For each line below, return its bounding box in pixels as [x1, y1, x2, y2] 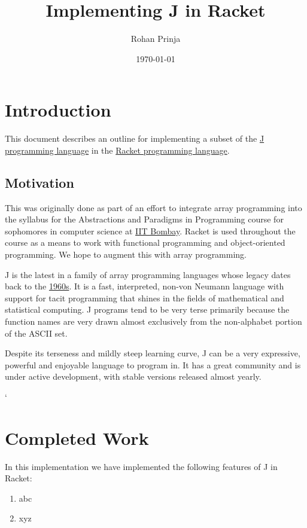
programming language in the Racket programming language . [5, 144, 230, 156]
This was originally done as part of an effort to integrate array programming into [5, 201, 302, 213]
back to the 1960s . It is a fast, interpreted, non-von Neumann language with [5, 280, 284, 292]
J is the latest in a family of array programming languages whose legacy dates [5, 268, 291, 280]
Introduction [5, 97, 111, 122]
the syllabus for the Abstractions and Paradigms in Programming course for [5, 213, 284, 225]
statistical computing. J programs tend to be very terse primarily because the [5, 303, 290, 316]
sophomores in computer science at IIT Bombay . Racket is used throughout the [5, 224, 296, 237]
